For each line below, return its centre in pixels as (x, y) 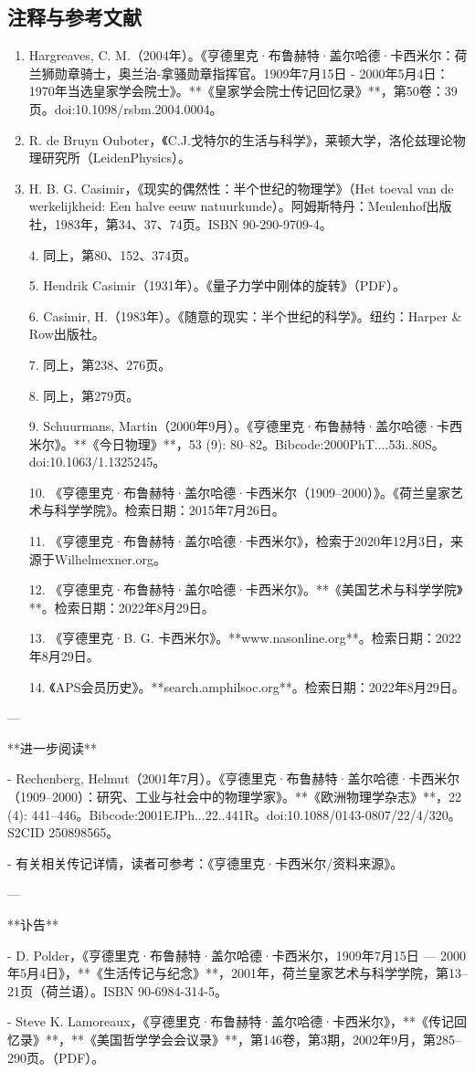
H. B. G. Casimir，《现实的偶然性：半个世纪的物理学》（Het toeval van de (241, 188)
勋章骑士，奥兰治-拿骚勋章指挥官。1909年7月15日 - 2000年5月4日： (252, 73)
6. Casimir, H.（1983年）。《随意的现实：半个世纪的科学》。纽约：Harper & (245, 315)
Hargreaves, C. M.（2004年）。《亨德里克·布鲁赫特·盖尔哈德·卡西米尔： (242, 55)
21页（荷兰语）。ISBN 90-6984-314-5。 (117, 990)
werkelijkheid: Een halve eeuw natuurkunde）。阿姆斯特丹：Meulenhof (227, 206)
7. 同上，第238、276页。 (100, 364)
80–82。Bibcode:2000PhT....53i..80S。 (337, 443)
